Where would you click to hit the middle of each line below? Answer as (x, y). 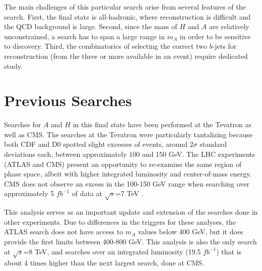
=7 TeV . (129, 193)
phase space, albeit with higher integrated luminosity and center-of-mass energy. (128, 174)
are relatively (229, 26)
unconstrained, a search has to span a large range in (84, 36)
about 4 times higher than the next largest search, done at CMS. (104, 263)
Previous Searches (68, 100)
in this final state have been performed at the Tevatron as (162, 124)
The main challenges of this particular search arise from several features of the (125, 7)
